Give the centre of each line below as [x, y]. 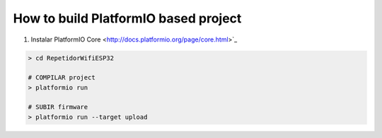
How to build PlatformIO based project [127, 18]
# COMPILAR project [62, 78]
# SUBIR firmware [58, 107]
